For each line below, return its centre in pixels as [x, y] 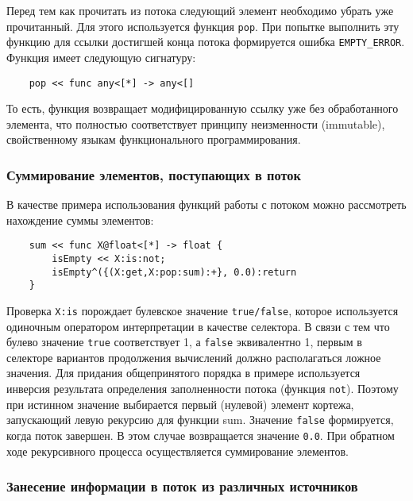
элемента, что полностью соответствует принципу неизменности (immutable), [196, 123]
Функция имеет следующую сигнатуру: [101, 57]
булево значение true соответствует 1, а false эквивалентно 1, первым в [184, 342]
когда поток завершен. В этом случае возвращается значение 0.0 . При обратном [201, 435]
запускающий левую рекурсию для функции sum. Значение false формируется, [200, 420]
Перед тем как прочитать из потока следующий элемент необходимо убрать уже [200, 10]
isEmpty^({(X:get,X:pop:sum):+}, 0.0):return [174, 272]
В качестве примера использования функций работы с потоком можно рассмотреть [206, 204]
